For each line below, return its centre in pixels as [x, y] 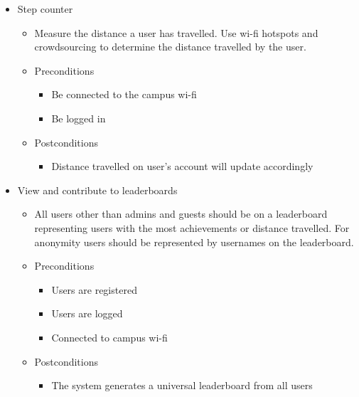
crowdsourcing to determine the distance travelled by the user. [170, 47]
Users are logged [87, 313]
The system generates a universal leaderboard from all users [182, 385]
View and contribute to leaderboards [97, 190]
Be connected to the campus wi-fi [124, 94]
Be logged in [79, 118]
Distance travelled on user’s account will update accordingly [182, 166]
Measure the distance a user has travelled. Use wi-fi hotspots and [176, 32]
